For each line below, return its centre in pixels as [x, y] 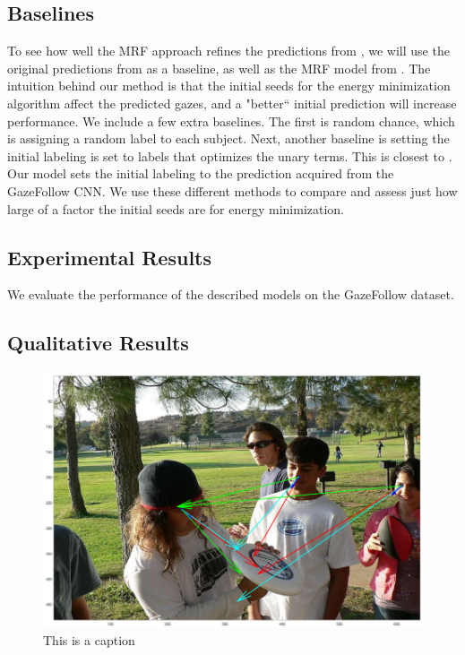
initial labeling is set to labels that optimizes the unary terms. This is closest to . [230, 155]
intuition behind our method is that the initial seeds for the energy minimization [229, 86]
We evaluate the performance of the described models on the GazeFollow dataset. [231, 294]
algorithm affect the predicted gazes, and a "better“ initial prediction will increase [232, 103]
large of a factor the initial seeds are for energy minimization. [176, 208]
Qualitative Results [98, 343]
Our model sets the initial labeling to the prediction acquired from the [201, 173]
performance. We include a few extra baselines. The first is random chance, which [231, 121]
